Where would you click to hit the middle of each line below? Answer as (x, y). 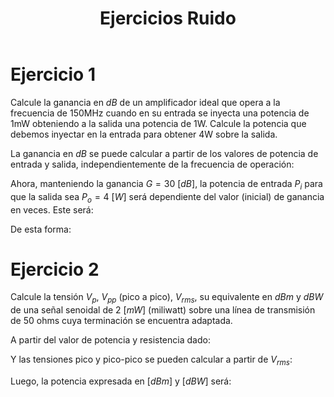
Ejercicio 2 (55, 269)
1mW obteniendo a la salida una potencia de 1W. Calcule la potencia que (158, 123)
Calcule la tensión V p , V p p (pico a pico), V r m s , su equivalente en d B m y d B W (167, 298)
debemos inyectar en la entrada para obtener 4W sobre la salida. (144, 134)
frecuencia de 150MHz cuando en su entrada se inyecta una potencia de (160, 113)
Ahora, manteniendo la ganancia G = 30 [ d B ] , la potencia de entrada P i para (166, 184)
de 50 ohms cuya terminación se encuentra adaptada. (121, 321)
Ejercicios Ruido (168, 18)
